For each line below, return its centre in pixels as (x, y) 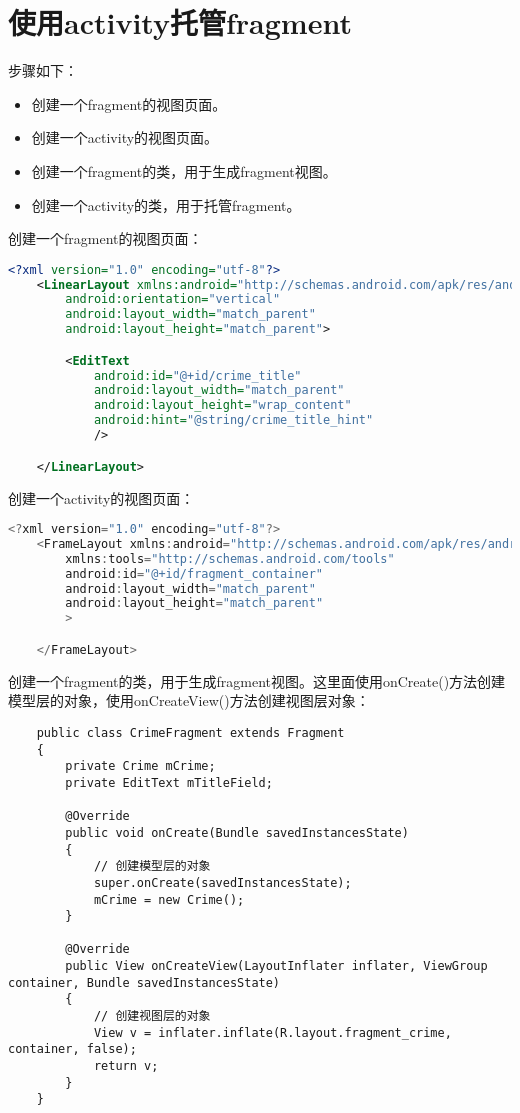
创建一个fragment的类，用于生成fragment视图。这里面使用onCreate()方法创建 (257, 680)
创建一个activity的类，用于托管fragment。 (166, 204)
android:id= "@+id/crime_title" (197, 375)
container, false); (72, 1049)
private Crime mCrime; (140, 766)
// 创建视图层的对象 (152, 1016)
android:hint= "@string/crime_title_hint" (233, 420)
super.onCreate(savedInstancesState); (222, 882)
